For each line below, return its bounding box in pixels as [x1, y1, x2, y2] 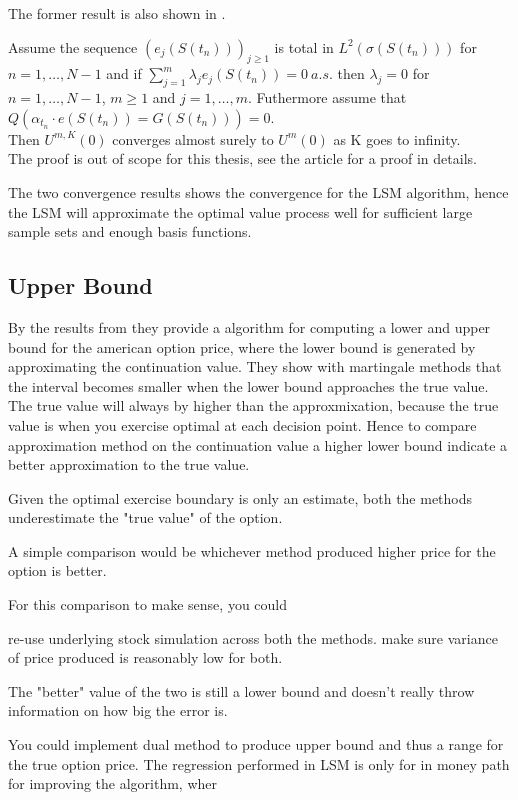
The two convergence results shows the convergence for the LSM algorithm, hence [8, 181, 509, 202]
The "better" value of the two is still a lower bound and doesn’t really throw [8, 680, 475, 701]
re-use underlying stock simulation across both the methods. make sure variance [8, 627, 498, 648]
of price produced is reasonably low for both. [8, 647, 283, 668]
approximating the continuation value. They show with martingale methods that [8, 356, 502, 377]
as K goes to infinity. [333, 128, 461, 149]
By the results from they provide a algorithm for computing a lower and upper [8, 316, 491, 337]
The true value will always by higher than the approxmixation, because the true [8, 395, 499, 416]
